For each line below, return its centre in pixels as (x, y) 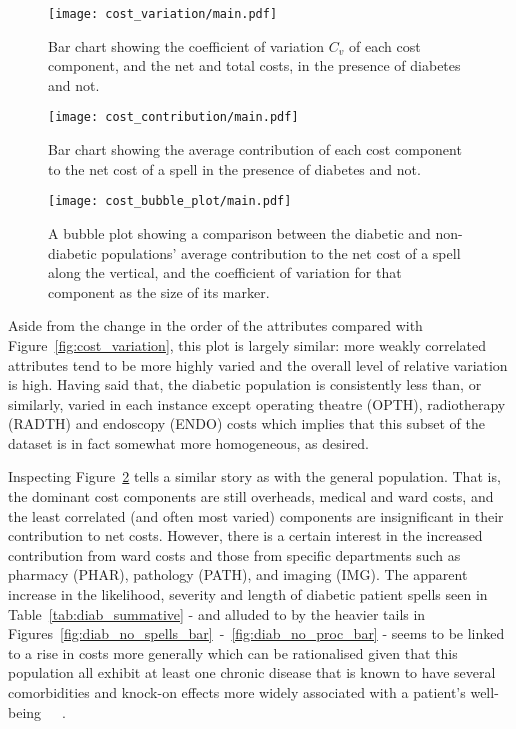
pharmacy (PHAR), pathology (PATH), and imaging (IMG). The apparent (238, 574)
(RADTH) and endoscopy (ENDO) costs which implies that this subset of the (246, 423)
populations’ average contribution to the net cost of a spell (281, 252)
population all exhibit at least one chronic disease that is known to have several (252, 672)
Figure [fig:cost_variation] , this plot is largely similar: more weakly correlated (247, 344)
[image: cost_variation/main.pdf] (163, 14)
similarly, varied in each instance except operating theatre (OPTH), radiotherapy (257, 403)
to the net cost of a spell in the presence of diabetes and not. (234, 168)
